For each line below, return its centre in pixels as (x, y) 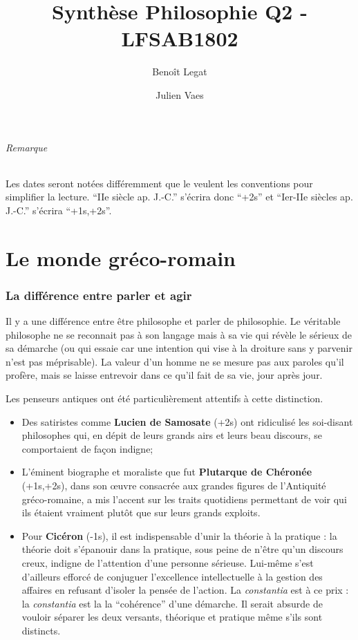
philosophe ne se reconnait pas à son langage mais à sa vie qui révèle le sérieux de (179, 334)
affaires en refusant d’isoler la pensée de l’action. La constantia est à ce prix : (185, 590)
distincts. (41, 630)
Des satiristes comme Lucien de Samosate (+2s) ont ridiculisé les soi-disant (187, 421)
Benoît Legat (180, 72)
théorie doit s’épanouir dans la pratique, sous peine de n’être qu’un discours (182, 549)
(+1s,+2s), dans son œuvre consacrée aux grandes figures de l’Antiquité (174, 486)
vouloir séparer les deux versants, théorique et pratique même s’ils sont (172, 617)
